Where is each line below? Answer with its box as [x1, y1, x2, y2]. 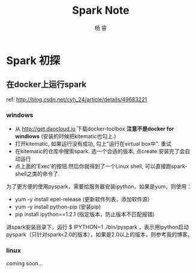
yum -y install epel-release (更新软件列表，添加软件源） [14, 196, 153, 203]
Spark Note [71, 4, 130, 17]
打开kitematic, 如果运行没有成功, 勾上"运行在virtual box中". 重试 [14, 140, 172, 148]
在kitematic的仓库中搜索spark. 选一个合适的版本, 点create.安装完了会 [14, 148, 185, 155]
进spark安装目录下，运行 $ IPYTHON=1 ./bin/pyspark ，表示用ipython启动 [6, 223, 189, 231]
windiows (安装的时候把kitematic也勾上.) [14, 133, 116, 140]
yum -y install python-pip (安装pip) [14, 203, 101, 211]
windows [6, 110, 34, 119]
